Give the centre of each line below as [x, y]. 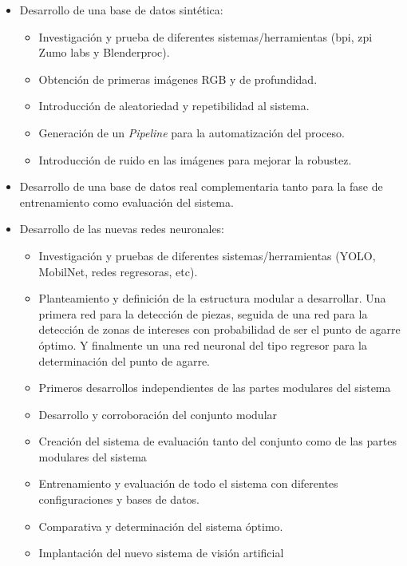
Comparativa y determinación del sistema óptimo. [161, 526]
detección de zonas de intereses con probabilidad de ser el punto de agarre [219, 329]
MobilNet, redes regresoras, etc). [118, 271]
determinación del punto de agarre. [124, 360]
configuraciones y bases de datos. [119, 499]
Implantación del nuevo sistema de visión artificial [161, 553]
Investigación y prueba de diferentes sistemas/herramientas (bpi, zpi [205, 36]
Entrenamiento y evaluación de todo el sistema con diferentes [188, 483]
